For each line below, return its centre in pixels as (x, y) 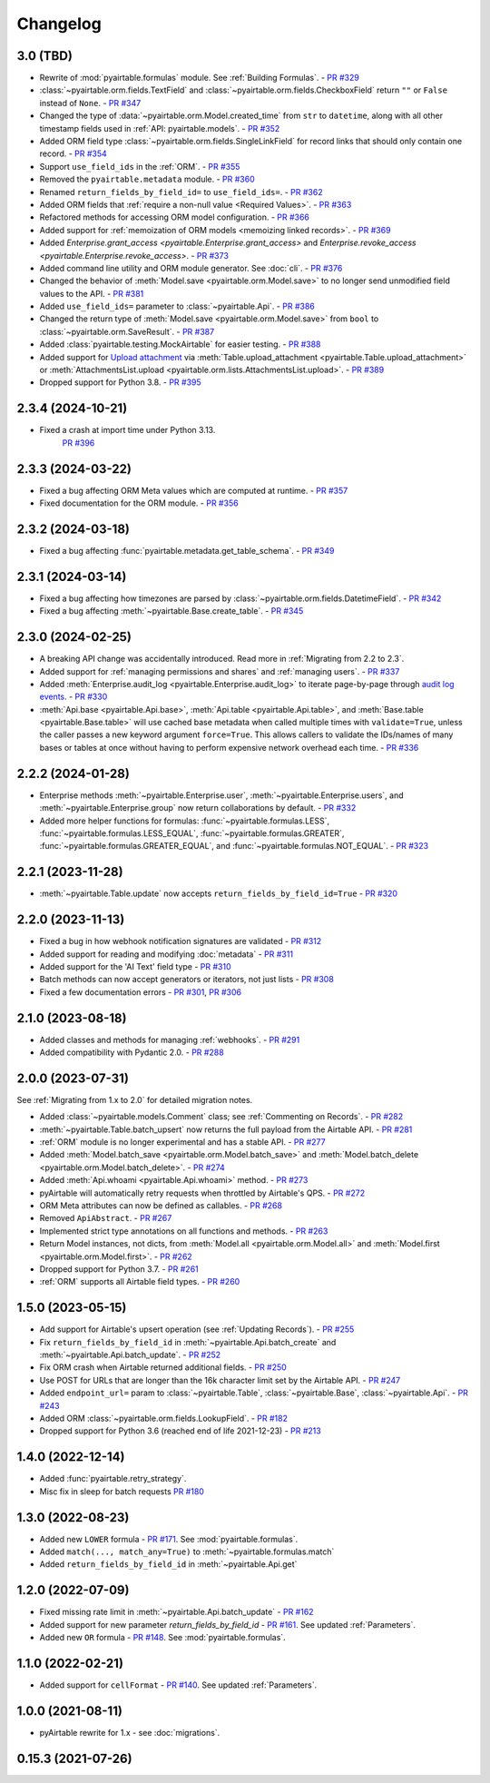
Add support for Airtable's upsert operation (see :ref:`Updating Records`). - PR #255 (197, 1329)
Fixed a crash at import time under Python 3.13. (127, 430)
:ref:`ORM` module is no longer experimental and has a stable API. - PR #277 (182, 1142)
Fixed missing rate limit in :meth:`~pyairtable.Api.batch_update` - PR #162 (176, 1612)
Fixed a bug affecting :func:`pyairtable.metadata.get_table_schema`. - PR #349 (187, 550)
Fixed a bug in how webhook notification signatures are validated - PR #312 (181, 941)
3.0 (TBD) (44, 56)
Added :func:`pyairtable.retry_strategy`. (113, 1479)
